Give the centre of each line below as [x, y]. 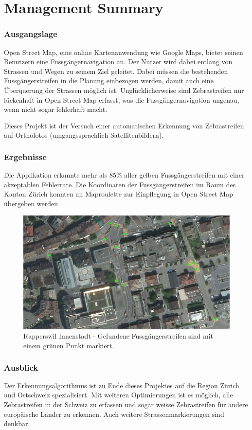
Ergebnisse [25, 156]
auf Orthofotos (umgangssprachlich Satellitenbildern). [84, 135]
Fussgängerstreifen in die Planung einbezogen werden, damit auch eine [109, 81]
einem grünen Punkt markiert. [69, 346]
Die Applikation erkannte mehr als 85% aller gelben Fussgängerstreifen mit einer [124, 175]
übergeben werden [31, 203]
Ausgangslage [31, 34]
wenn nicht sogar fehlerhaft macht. [56, 109]
